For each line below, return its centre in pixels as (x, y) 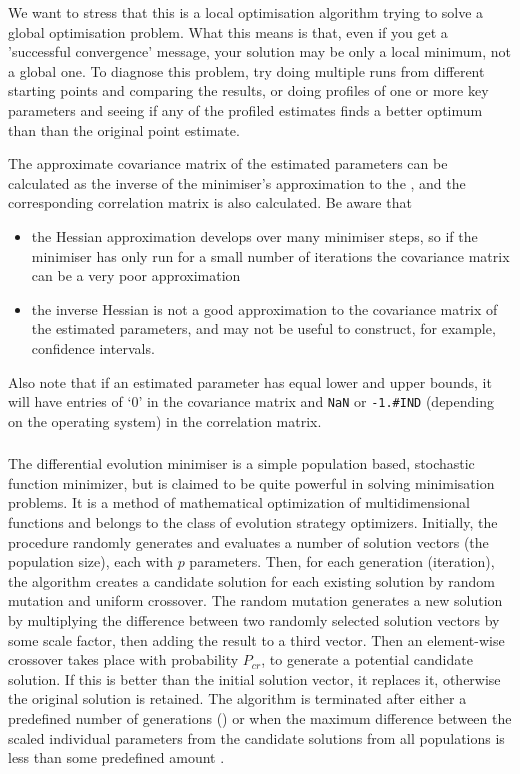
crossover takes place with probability (123, 659)
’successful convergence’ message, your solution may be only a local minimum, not (259, 51)
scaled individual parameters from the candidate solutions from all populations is (256, 737)
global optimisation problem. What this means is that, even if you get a (228, 31)
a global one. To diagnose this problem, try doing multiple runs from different (246, 70)
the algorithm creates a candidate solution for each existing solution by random (251, 580)
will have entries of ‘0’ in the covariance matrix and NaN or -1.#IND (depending (251, 401)
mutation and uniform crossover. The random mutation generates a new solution (255, 600)
